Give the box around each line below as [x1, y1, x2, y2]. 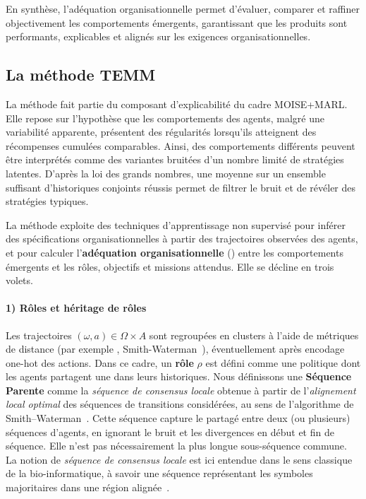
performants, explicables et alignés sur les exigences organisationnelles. [6, 29, 311, 44]
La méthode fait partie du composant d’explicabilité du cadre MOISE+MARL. [6, 96, 348, 111]
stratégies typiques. [6, 194, 89, 209]
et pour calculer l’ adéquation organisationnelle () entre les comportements [6, 245, 343, 259]
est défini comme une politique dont [205, 355, 361, 370]
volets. [6, 273, 33, 288]
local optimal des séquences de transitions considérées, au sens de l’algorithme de [6, 397, 354, 411]
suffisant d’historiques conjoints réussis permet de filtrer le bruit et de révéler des [6, 180, 356, 194]
